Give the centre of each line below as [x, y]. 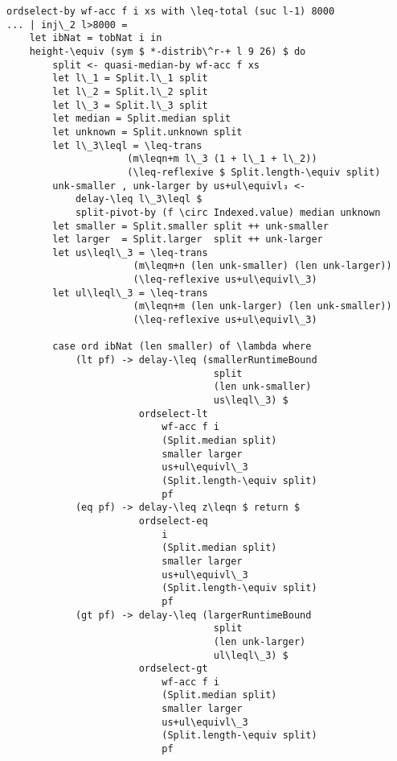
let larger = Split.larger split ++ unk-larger [188, 240]
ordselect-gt [173, 669]
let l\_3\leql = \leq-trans [127, 145]
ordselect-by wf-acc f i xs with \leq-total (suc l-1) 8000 [171, 11]
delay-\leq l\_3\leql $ [139, 199]
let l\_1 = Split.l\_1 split [130, 79]
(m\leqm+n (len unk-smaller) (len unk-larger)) [262, 266]
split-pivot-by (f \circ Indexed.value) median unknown [228, 212]
